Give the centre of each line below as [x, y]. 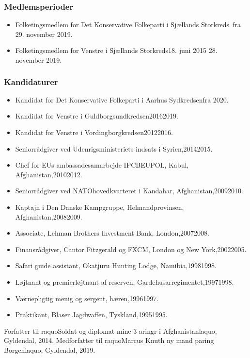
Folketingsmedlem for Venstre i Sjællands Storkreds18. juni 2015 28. [116, 50]
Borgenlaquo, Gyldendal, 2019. [50, 349]
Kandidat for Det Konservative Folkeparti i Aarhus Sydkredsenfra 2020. [122, 99]
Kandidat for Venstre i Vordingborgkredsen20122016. [94, 132]
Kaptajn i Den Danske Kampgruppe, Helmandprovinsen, [100, 207]
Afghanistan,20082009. [49, 216]
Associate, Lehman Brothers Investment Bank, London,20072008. [112, 233]
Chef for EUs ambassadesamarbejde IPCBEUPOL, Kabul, [102, 165]
